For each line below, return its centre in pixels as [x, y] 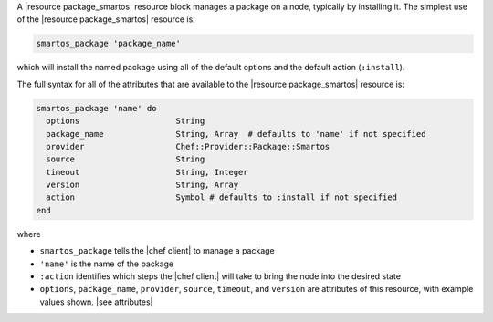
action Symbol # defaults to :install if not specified [221, 197]
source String [126, 159]
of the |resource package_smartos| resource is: [106, 19]
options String [126, 121]
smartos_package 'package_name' [109, 44]
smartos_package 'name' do [96, 108]
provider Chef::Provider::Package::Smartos [188, 146]
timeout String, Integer [147, 172]
